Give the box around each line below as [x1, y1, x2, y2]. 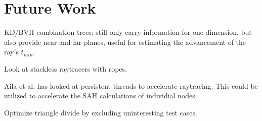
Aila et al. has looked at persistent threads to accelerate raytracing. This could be [4, 80, 258, 91]
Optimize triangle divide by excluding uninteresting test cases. [4, 107, 197, 117]
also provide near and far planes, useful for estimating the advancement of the [4, 36, 246, 47]
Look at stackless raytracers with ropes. [4, 63, 127, 74]
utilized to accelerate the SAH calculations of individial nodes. [4, 90, 197, 101]
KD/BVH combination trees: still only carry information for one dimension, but [4, 27, 252, 37]
